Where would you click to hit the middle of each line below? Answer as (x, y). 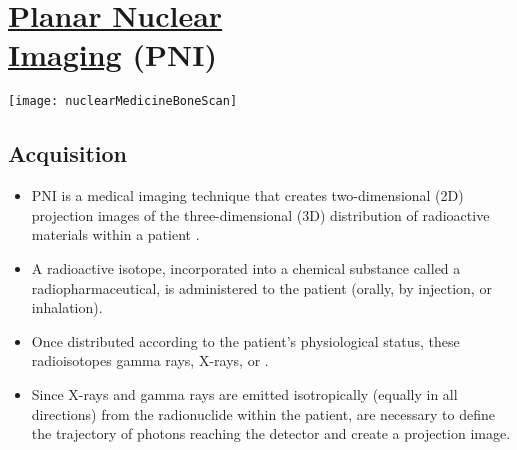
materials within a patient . (115, 234)
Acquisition (67, 153)
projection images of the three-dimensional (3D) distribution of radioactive (260, 214)
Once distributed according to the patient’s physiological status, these (245, 340)
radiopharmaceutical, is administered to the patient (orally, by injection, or (261, 287)
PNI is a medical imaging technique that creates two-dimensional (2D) (247, 195)
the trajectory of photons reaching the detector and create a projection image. (271, 433)
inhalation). (67, 307)
